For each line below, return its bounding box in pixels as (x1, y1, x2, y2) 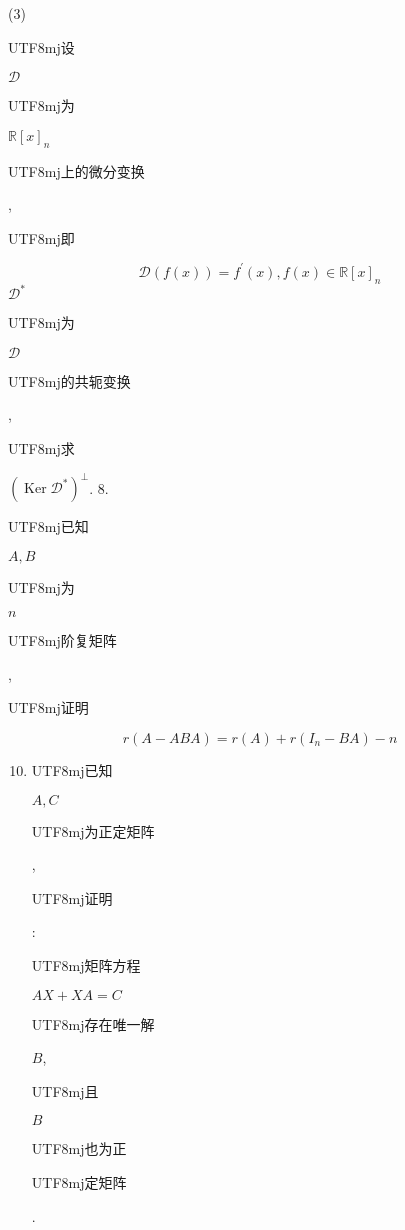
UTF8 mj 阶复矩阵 (8, 630, 117, 651)
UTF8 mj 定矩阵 (31, 1171, 127, 1192)
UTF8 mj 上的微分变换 (8, 160, 145, 181)
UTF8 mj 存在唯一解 (31, 1013, 155, 1034)
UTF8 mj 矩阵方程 (31, 954, 141, 975)
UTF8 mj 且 (31, 1080, 99, 1101)
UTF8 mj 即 (8, 227, 75, 248)
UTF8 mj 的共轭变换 (8, 370, 131, 391)
